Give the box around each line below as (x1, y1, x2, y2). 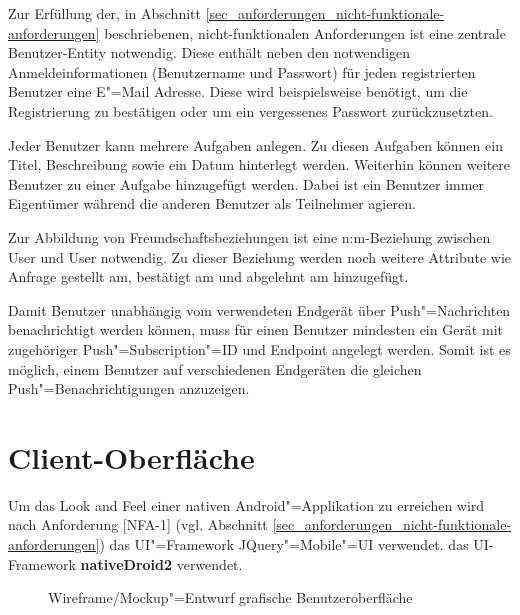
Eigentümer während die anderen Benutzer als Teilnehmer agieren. (8, 193, 416, 214)
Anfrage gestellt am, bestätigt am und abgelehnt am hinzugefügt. (8, 266, 409, 287)
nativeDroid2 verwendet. (80, 553, 243, 574)
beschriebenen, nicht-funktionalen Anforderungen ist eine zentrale (104, 22, 506, 43)
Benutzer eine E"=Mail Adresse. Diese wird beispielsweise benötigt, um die (8, 81, 468, 102)
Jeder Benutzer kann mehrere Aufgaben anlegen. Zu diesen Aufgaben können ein (8, 134, 503, 155)
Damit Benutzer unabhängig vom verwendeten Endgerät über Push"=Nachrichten (8, 299, 511, 320)
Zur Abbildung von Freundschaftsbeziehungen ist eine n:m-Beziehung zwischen (8, 226, 491, 247)
